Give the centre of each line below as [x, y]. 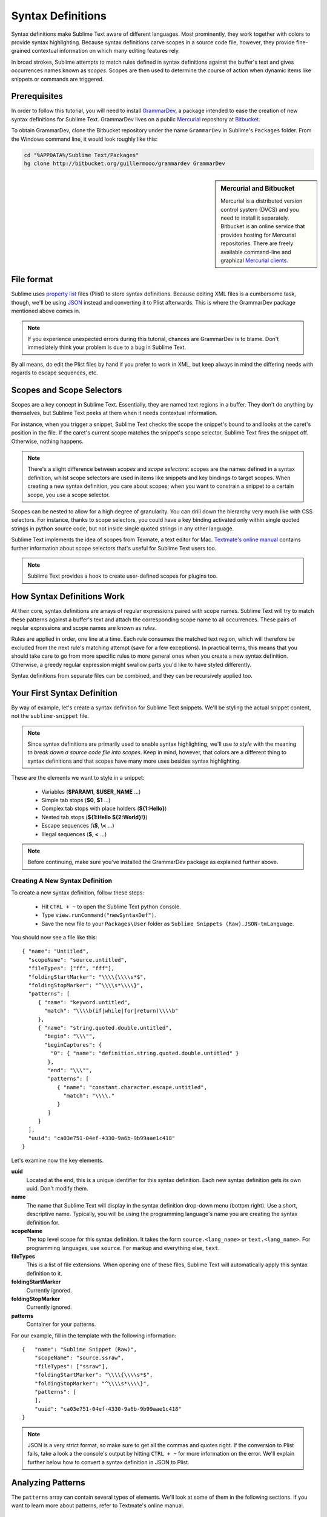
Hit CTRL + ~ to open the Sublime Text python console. [111, 907]
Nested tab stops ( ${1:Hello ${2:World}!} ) [94, 817]
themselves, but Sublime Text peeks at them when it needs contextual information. [114, 413]
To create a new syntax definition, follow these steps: [78, 893]
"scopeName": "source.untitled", [78, 960]
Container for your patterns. [61, 1324]
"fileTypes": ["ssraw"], [71, 1366]
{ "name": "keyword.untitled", [84, 1002]
